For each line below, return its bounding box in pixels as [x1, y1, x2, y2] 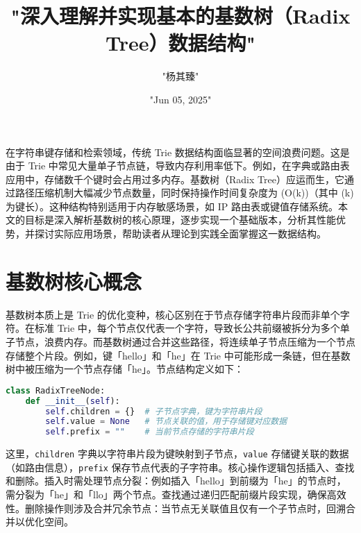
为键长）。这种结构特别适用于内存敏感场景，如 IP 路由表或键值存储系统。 [6, 198, 338, 213]
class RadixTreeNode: [6, 385, 106, 396]
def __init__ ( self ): [25, 396, 120, 406]
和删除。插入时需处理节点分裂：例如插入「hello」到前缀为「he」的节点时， [6, 473, 346, 488]
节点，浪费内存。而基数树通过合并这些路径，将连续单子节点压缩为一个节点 [15, 334, 355, 348]
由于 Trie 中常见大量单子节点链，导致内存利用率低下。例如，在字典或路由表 [6, 158, 350, 173]
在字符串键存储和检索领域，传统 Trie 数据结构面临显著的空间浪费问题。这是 [6, 144, 350, 159]
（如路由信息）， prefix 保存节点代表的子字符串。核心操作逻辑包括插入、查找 [6, 459, 355, 474]
